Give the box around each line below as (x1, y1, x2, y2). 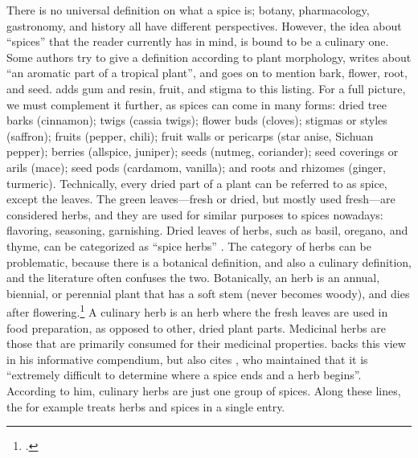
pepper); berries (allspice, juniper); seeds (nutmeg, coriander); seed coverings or (6, 143, 399, 160)
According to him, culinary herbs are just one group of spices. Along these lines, (6, 382, 401, 399)
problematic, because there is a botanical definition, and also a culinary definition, (6, 253, 412, 270)
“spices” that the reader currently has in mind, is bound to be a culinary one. (6, 33, 389, 50)
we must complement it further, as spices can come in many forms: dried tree (6, 96, 387, 112)
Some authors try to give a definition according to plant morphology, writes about (6, 48, 412, 65)
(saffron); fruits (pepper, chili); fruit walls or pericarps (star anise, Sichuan (6, 127, 374, 144)
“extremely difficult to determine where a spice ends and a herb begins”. (6, 366, 362, 383)
